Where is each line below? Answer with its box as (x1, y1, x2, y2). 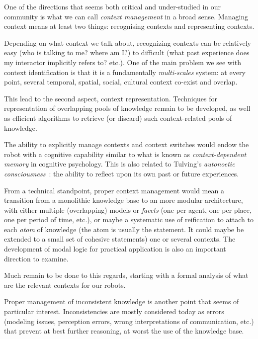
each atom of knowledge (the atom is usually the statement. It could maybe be (4, 224, 244, 234)
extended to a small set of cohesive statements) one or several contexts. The (4, 234, 236, 244)
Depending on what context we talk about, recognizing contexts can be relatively (4, 37, 251, 48)
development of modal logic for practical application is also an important (4, 244, 226, 254)
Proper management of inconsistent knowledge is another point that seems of (4, 296, 239, 307)
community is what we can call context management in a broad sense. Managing (4, 11, 249, 21)
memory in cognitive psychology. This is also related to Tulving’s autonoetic (4, 159, 235, 169)
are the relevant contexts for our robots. (4, 279, 126, 290)
